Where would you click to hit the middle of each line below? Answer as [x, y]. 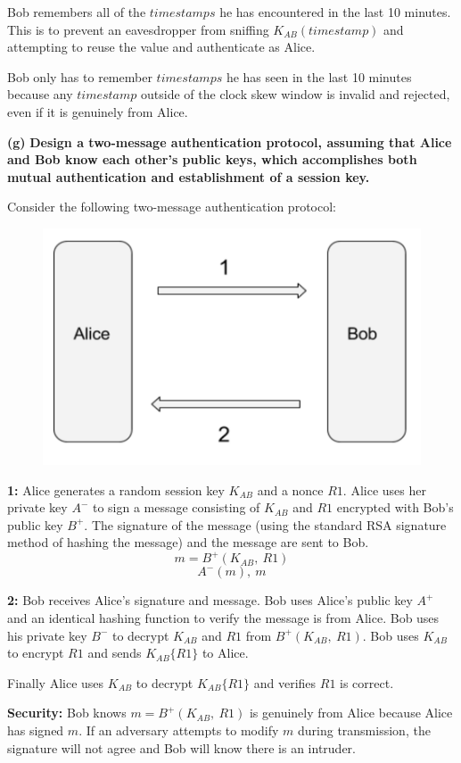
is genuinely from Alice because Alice [351, 713]
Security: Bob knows [67, 713]
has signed [36, 730]
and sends [115, 653]
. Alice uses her [384, 489]
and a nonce [290, 489]
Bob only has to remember [80, 76]
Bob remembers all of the [77, 12]
